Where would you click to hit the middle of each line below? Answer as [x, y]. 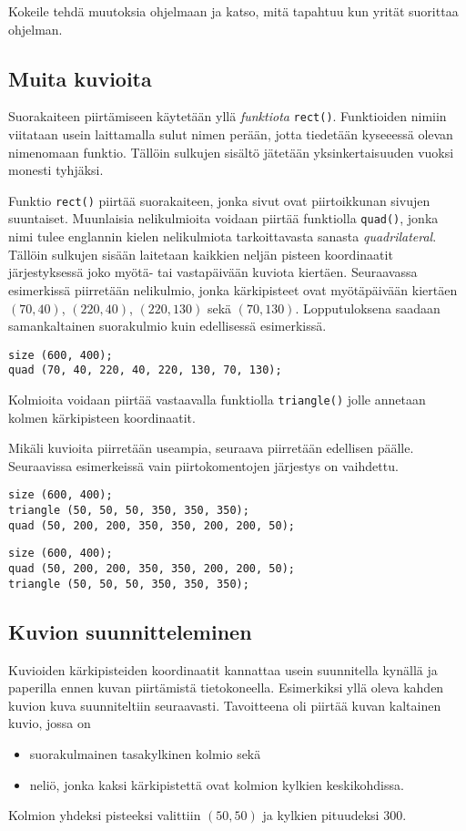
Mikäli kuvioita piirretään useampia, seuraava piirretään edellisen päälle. [211, 448]
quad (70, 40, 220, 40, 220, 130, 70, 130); [145, 370]
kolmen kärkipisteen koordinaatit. [102, 417]
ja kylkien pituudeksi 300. [334, 815]
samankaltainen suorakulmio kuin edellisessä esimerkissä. [167, 326]
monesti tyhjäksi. [56, 170]
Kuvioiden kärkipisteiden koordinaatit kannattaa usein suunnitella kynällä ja [223, 669]
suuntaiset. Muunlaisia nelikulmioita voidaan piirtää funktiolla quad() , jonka [223, 218]
